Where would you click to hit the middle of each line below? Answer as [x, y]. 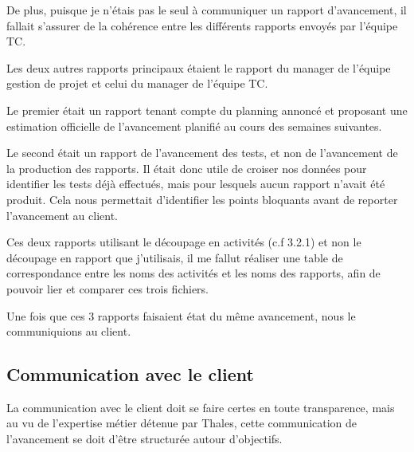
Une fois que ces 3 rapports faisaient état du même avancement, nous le [181, 315]
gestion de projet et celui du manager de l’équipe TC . [137, 83]
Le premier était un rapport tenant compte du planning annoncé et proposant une [207, 110]
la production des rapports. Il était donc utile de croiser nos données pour [187, 168]
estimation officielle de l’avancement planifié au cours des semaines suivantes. [194, 126]
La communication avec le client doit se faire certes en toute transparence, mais [201, 407]
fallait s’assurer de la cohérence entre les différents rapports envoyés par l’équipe [202, 25]
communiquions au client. [69, 331]
